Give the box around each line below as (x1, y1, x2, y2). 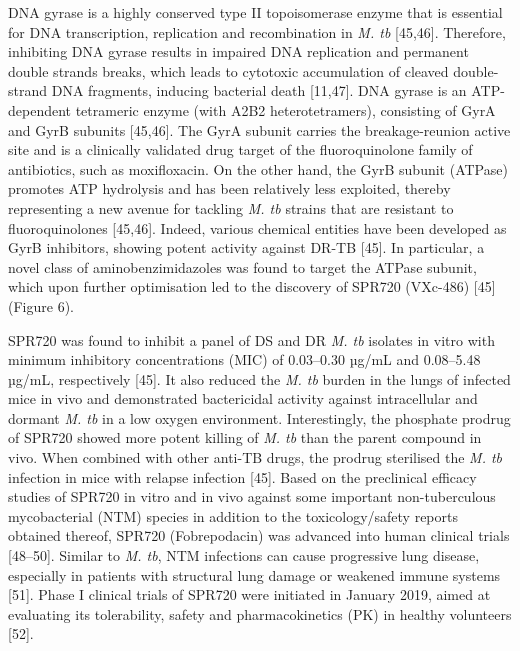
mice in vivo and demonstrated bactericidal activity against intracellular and (8, 388, 478, 409)
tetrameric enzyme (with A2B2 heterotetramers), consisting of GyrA (75, 99, 496, 120)
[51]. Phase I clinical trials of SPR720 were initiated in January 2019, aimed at (8, 584, 491, 605)
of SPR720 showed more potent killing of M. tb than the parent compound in (8, 427, 482, 448)
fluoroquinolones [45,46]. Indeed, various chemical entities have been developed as (8, 217, 507, 238)
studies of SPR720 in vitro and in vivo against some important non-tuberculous (8, 486, 496, 507)
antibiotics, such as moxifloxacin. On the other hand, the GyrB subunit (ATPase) (8, 158, 508, 179)
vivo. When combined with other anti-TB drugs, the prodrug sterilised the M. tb (8, 447, 503, 468)
